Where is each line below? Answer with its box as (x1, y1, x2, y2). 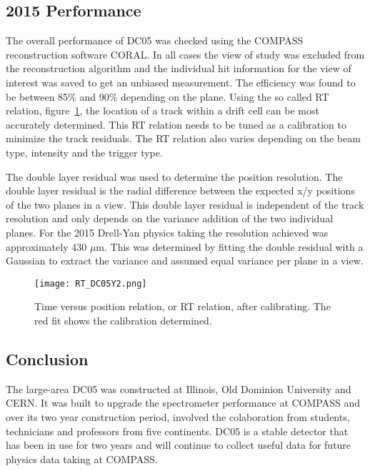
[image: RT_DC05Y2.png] (34, 278, 147, 289)
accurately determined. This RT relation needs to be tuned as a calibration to (6, 116, 346, 132)
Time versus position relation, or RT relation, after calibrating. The (34, 299, 331, 314)
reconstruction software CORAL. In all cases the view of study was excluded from (6, 46, 365, 61)
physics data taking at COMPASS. (6, 451, 158, 466)
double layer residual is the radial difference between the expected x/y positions (6, 183, 355, 198)
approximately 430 (6, 239, 87, 254)
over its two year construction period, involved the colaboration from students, (6, 409, 350, 424)
